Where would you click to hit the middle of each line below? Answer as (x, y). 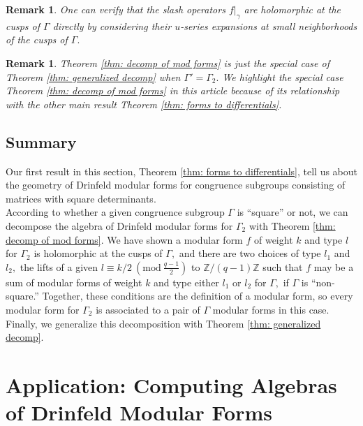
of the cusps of (37, 39)
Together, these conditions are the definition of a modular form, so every (198, 296)
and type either (186, 282)
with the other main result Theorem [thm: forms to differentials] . (144, 104)
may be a (334, 266)
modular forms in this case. (271, 309)
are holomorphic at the (292, 9)
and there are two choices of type (250, 253)
